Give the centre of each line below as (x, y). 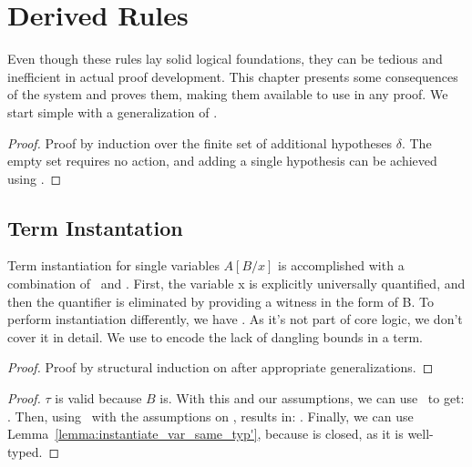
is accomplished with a (341, 265)
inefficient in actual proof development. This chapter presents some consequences (233, 76)
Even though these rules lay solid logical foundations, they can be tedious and (225, 59)
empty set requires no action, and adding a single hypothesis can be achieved (222, 161)
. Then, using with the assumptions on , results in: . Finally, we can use (210, 416)
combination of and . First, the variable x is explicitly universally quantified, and (236, 284)
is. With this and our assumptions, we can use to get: (312, 398)
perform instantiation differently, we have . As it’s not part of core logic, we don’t (235, 319)
